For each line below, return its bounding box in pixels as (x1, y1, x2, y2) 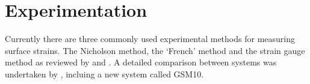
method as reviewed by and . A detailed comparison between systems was (5, 56, 277, 68)
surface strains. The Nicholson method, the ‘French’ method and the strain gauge (5, 44, 305, 56)
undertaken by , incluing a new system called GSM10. (5, 67, 204, 80)
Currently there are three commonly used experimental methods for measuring (5, 32, 295, 45)
